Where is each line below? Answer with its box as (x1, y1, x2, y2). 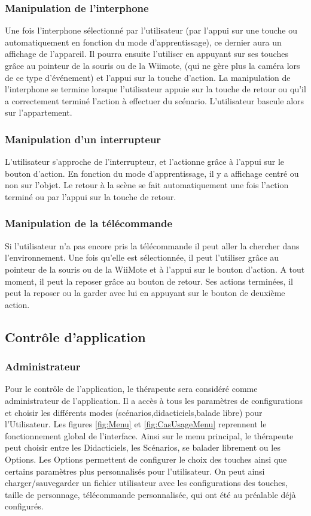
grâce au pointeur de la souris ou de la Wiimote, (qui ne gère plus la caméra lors (5, 59, 300, 71)
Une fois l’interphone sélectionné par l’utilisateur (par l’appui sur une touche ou (5, 24, 298, 37)
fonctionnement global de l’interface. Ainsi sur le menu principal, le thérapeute (5, 429, 294, 442)
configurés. (5, 500, 44, 512)
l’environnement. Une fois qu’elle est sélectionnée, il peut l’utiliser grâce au (5, 251, 279, 264)
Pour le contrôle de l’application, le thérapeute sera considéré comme (5, 382, 258, 395)
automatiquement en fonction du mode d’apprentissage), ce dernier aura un (5, 35, 282, 48)
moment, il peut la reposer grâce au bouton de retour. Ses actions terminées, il (5, 274, 293, 287)
